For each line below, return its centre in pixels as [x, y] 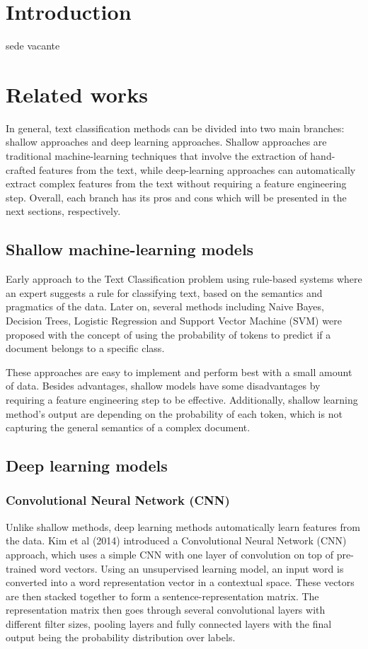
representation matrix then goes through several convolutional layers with [166, 610]
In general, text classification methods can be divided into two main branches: [175, 128]
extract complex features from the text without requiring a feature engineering [176, 183]
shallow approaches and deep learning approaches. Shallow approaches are [166, 142]
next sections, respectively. [63, 211]
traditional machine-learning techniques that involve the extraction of [156, 156]
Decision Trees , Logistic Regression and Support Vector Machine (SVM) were [174, 320]
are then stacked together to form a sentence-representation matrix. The [162, 596]
